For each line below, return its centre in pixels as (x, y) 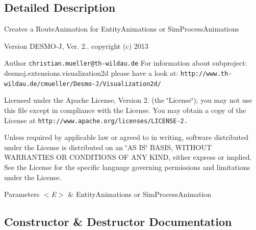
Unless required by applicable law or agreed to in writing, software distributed (126, 137)
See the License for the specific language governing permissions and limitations (127, 167)
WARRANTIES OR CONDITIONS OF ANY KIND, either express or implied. (128, 157)
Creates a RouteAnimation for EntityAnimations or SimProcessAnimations (122, 29)
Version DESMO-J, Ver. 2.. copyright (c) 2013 (76, 46)
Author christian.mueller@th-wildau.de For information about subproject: (126, 63)
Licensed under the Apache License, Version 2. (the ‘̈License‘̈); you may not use (128, 100)
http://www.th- (206, 74)
